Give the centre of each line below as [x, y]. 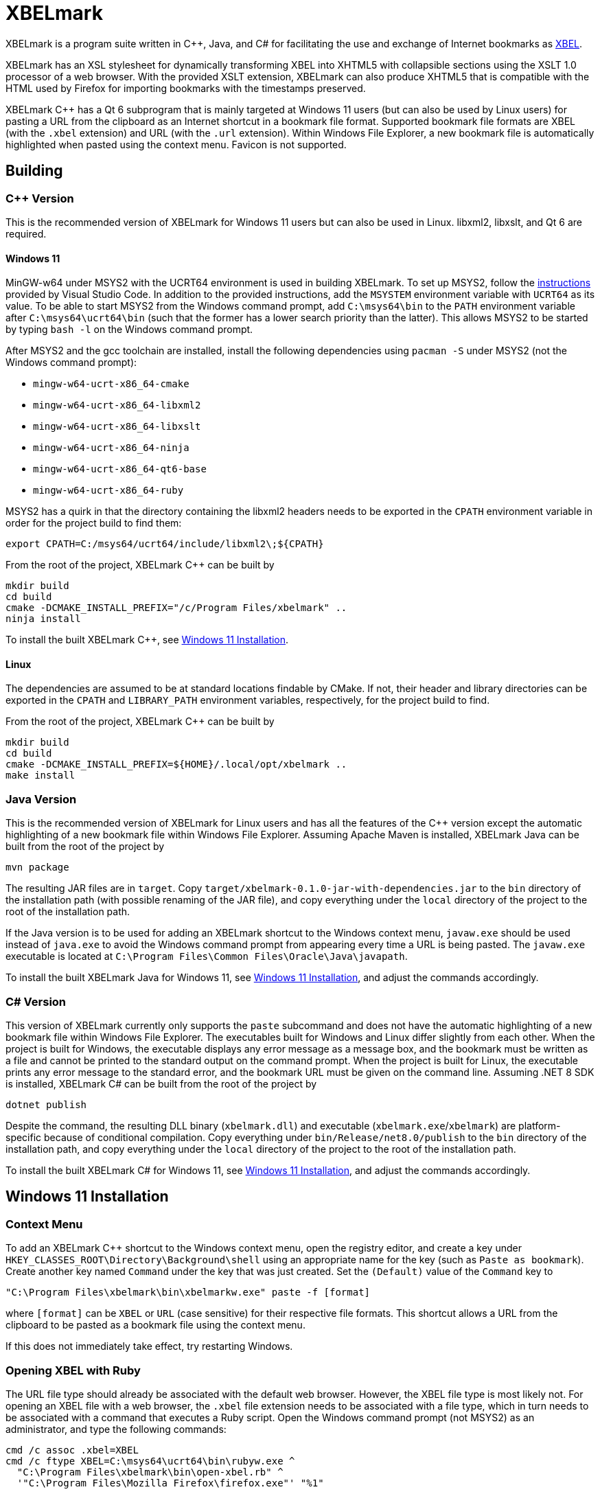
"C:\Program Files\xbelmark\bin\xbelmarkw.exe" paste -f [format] [188, 1292]
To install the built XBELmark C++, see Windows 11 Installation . [147, 640]
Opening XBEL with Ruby [73, 1370]
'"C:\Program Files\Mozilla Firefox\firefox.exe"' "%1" [170, 1483]
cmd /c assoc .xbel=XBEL [72, 1450]
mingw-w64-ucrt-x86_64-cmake [111, 384]
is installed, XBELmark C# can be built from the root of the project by [161, 1083]
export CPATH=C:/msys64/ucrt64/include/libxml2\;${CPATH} [165, 544]
